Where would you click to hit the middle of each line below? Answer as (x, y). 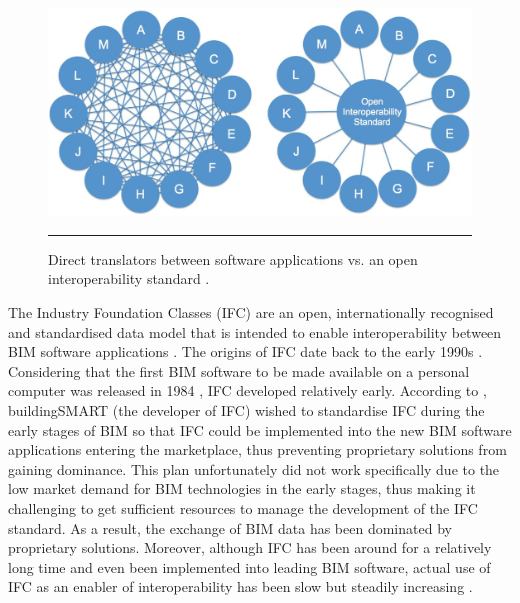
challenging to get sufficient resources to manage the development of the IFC (243, 507)
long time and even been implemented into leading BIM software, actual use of (249, 566)
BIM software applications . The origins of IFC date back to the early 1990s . (245, 351)
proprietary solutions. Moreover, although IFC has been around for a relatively (250, 547)
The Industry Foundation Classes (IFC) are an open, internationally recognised (251, 312)
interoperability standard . (129, 278)
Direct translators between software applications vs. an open (233, 258)
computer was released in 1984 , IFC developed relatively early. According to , (247, 390)
